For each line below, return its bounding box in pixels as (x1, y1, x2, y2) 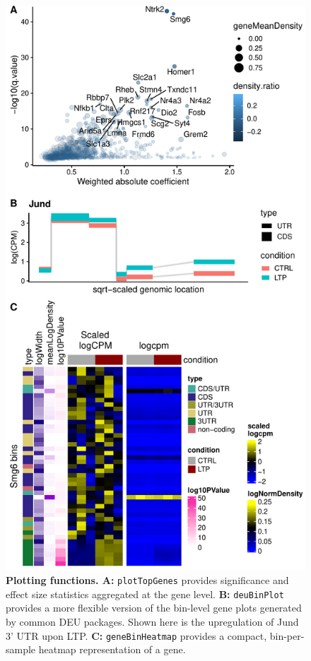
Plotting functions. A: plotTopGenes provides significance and (6, 573, 289, 588)
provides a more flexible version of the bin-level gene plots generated (6, 600, 302, 615)
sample (6, 642, 36, 657)
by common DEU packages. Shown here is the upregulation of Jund (6, 614, 299, 629)
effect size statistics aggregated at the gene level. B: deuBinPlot (6, 586, 284, 601)
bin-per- (269, 628, 305, 643)
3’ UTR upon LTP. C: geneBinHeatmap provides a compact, (6, 628, 267, 643)
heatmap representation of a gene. (38, 642, 186, 657)
